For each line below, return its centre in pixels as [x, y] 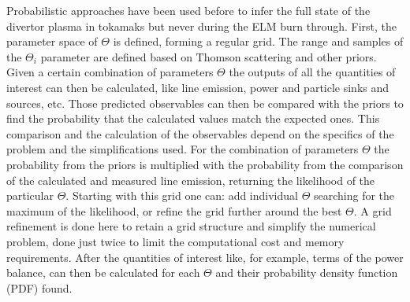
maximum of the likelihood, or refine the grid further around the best [174, 210]
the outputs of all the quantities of [312, 72]
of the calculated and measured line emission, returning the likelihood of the [191, 180]
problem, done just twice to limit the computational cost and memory [175, 241]
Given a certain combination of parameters [110, 72]
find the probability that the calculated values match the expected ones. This [193, 118]
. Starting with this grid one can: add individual [182, 195]
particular [30, 195]
